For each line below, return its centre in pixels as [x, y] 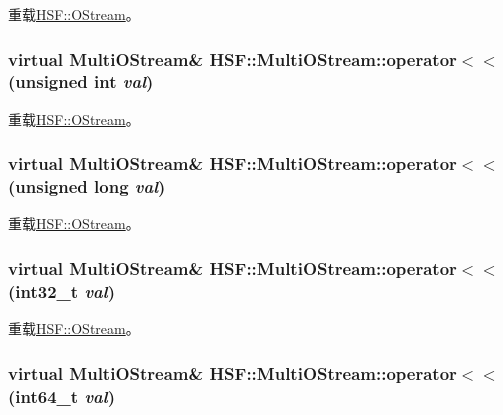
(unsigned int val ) [81, 81]
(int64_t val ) [61, 395]
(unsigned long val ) [87, 186]
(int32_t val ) [61, 290]
